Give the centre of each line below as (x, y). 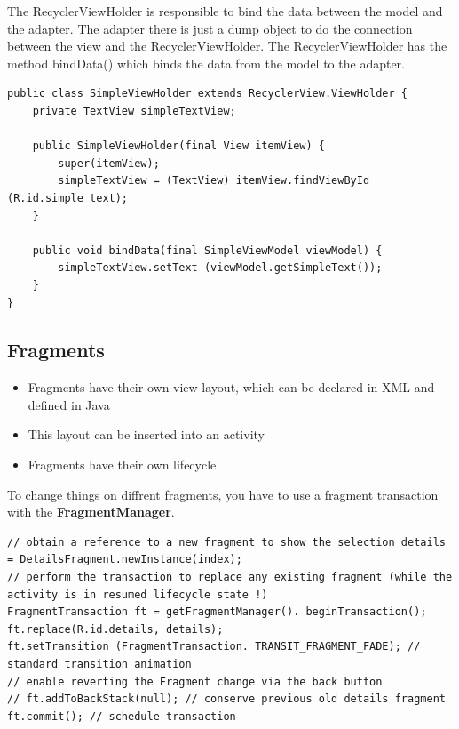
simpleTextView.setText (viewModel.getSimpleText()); (220, 268)
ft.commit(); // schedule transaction (122, 716)
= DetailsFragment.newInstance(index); (125, 560)
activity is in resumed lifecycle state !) (138, 594)
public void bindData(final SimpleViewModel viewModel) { (207, 250)
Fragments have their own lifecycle (122, 465)
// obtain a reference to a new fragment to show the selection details (226, 542)
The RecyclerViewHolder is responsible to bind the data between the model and (225, 11)
